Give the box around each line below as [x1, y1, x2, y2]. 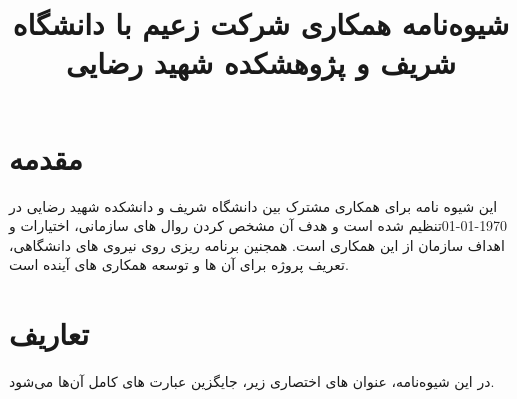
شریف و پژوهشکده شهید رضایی [66, 42, 456, 83]
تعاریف [9, 313, 90, 354]
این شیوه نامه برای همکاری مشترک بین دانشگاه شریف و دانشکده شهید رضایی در [9, 195, 498, 216]
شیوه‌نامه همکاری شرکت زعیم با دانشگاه [12, 3, 510, 44]
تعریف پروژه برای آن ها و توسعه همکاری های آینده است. [9, 254, 349, 275]
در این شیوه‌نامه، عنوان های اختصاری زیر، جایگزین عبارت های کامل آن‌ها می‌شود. [9, 371, 495, 391]
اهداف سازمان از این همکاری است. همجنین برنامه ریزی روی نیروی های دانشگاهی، [9, 234, 505, 255]
